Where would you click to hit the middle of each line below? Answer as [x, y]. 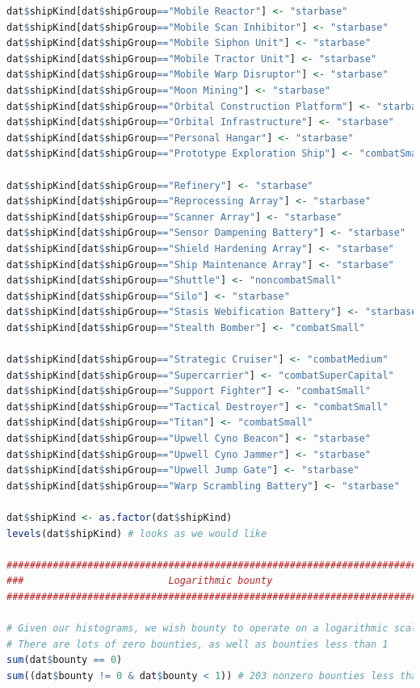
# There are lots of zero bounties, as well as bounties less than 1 [197, 644]
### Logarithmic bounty [140, 581]
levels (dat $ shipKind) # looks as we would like [137, 533]
